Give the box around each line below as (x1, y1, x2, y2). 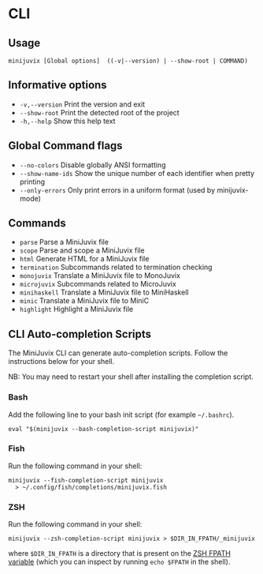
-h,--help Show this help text (19, 116, 116, 126)
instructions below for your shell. (8, 357, 115, 366)
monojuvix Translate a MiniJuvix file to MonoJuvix (19, 271, 181, 280)
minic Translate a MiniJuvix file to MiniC (19, 296, 150, 306)
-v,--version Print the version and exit (19, 99, 146, 109)
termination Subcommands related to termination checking (19, 262, 213, 272)
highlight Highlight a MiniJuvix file (19, 305, 134, 314)
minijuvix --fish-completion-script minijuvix (8, 476, 164, 484)
